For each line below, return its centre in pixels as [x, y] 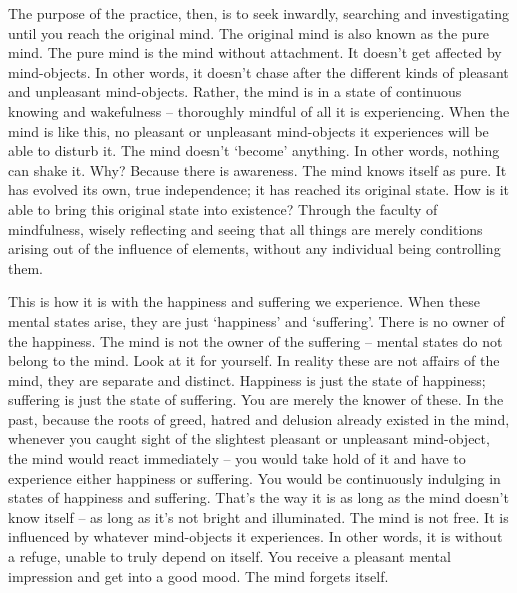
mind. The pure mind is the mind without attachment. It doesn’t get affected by [255, 52]
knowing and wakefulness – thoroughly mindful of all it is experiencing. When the [259, 110]
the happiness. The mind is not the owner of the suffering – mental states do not [255, 340]
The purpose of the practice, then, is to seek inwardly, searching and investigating [259, 13]
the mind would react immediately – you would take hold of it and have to [237, 458]
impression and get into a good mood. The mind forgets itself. [198, 575]
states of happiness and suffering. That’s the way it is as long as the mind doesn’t [258, 497]
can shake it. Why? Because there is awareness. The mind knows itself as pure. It [257, 169]
